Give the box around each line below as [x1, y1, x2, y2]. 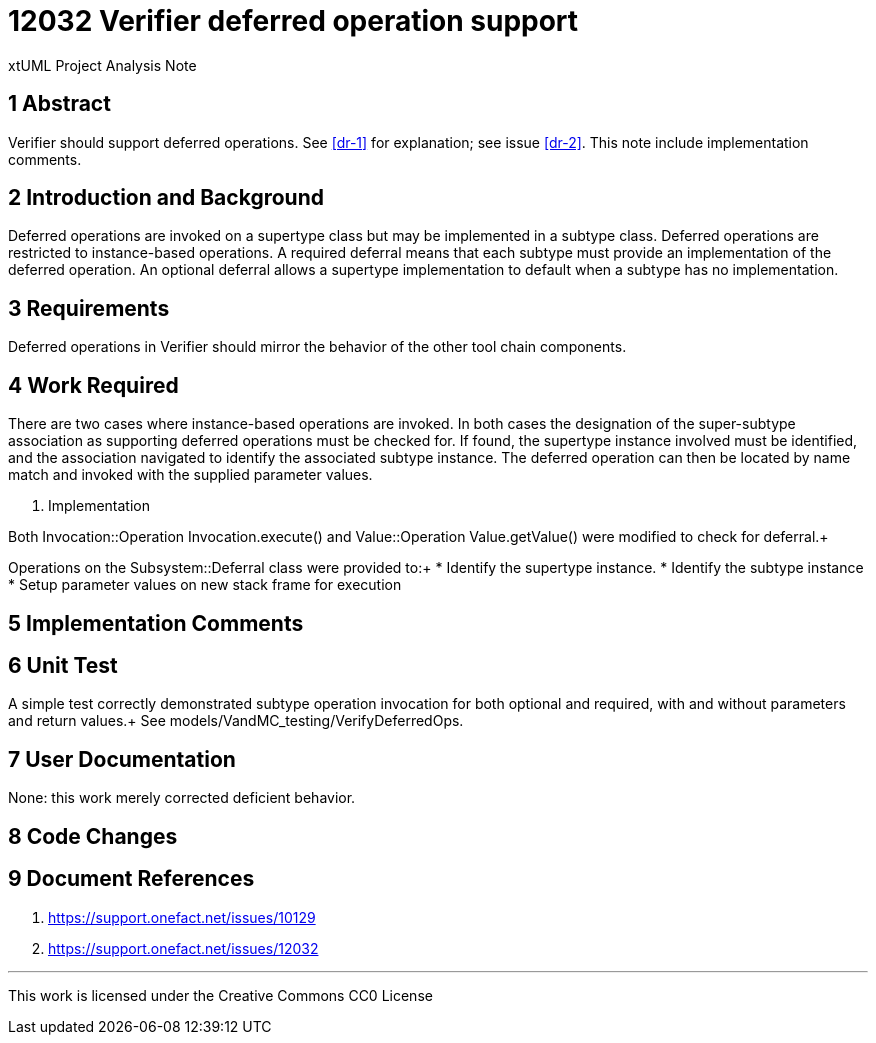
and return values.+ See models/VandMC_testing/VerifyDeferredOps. [8, 712, 464, 730]
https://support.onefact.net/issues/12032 [48, 939, 319, 957]
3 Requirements [8, 295, 170, 321]
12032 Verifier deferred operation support [8, 4, 579, 38]
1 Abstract [8, 91, 111, 117]
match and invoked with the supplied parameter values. [8, 466, 373, 484]
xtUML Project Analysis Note [8, 56, 197, 74]
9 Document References [8, 866, 255, 892]
